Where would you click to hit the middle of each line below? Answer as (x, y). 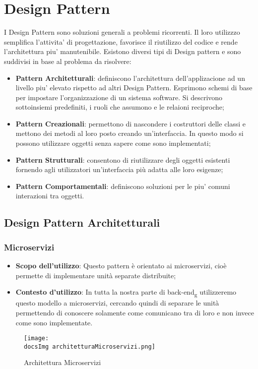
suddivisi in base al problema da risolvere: (68, 61)
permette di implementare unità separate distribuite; (96, 275)
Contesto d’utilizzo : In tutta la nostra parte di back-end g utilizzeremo (126, 293)
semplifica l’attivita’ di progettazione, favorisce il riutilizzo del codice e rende (121, 41)
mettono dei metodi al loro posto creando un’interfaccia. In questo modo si (129, 133)
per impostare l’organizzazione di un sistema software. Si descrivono (119, 97)
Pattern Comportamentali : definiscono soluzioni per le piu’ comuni (123, 186)
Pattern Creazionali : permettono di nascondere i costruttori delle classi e (131, 123)
